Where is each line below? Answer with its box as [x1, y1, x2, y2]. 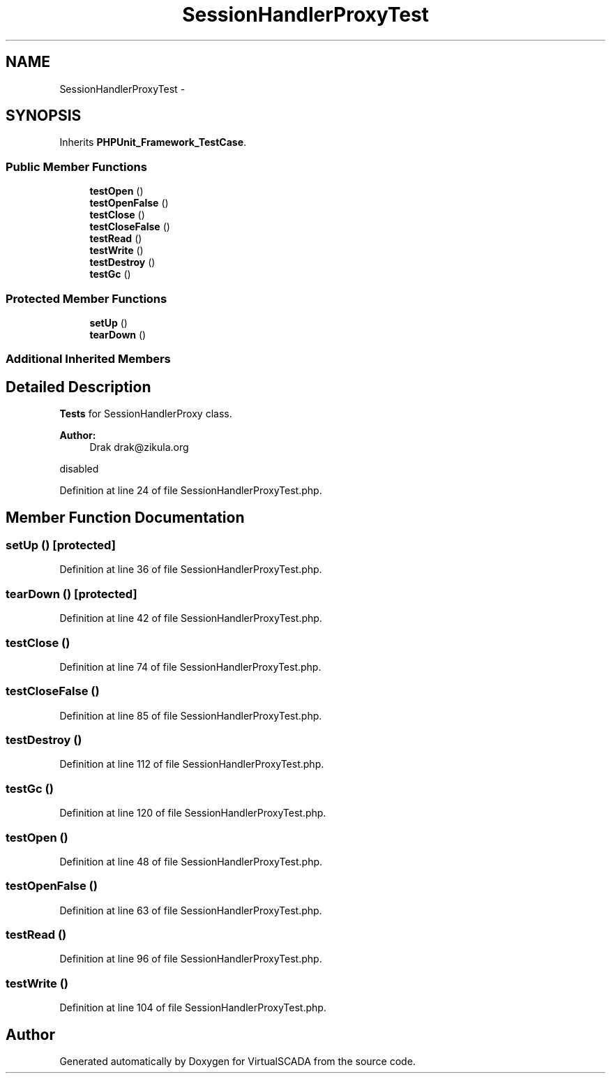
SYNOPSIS [6, 107, 82, 125]
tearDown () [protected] [6, 586, 137, 601]
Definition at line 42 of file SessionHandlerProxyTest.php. [59, 612, 322, 625]
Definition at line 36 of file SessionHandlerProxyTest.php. [59, 563, 322, 576]
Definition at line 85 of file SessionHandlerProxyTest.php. [59, 709, 322, 722]
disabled [59, 463, 99, 475]
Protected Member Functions [6, 291, 167, 306]
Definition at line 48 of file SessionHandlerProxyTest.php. [59, 855, 323, 868]
